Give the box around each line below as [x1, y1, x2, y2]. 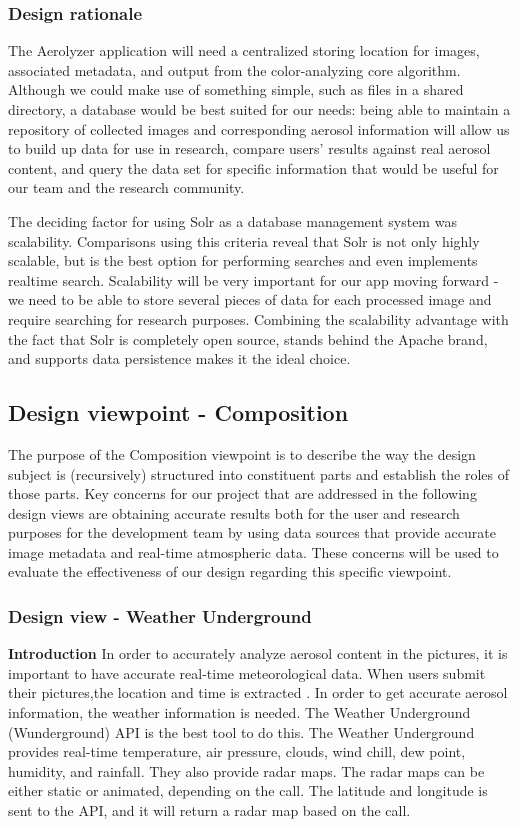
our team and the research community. [8, 177, 245, 198]
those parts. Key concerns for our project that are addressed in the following [8, 483, 477, 504]
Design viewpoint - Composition [8, 397, 349, 428]
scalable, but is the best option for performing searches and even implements [8, 250, 478, 271]
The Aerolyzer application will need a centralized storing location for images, [8, 40, 480, 61]
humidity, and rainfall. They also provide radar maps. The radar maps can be [8, 760, 485, 781]
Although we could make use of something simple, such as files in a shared [8, 79, 464, 100]
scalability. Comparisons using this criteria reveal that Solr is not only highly [8, 230, 480, 251]
